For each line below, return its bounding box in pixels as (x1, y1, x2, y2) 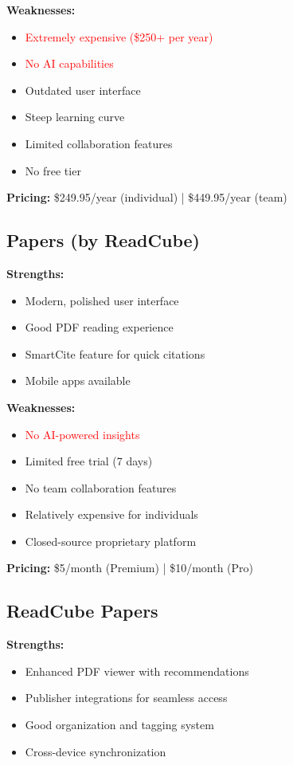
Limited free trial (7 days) (25, 453, 153, 469)
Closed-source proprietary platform (25, 532, 197, 549)
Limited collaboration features (25, 135, 173, 151)
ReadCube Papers (6, 598, 158, 623)
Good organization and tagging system (25, 716, 214, 733)
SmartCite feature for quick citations (25, 345, 205, 362)
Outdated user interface (25, 81, 141, 98)
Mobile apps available (25, 372, 131, 389)
